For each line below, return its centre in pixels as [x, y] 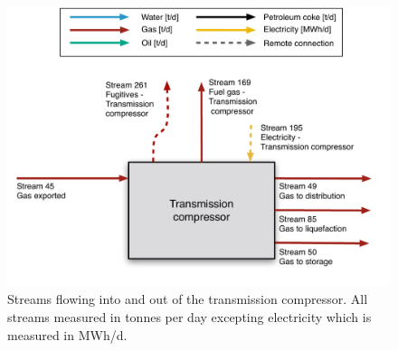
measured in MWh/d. [67, 334]
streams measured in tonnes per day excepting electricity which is [190, 317]
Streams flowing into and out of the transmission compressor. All [188, 299]
